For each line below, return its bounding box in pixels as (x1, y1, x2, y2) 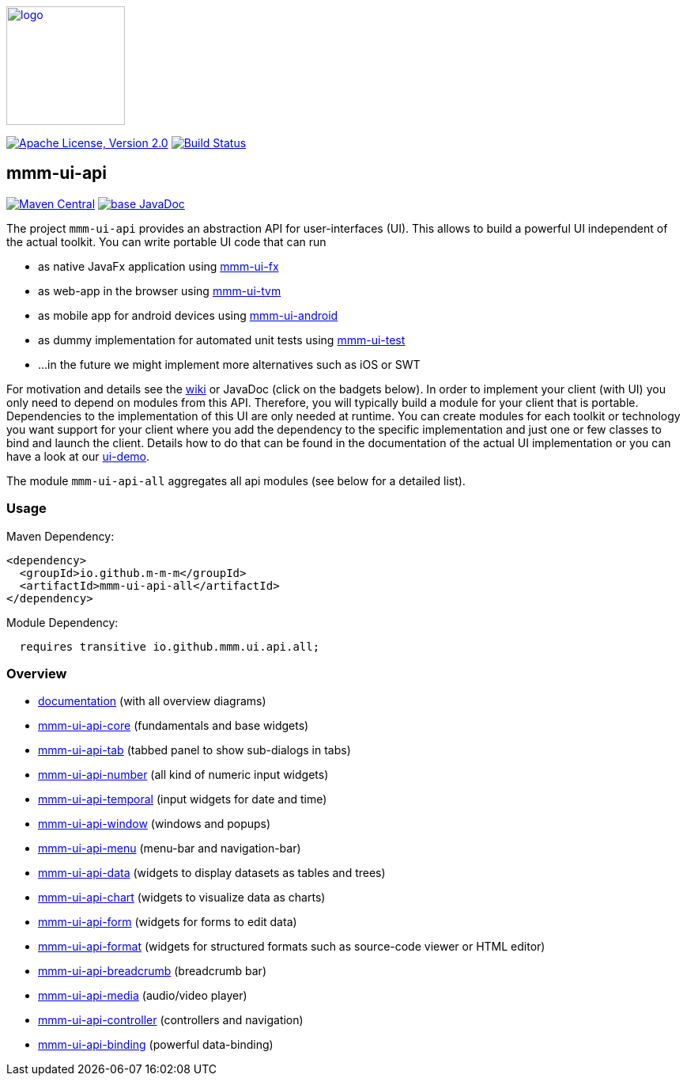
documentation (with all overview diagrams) (38, 694, 266, 708)
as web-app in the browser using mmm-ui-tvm (38, 283, 281, 298)
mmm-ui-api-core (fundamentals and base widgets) (38, 719, 309, 733)
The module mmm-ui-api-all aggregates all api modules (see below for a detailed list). (6, 473, 466, 488)
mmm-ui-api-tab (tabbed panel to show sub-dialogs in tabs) (38, 743, 351, 757)
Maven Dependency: (6, 529, 115, 543)
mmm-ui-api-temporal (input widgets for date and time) (38, 792, 327, 807)
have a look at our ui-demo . (6, 449, 150, 463)
